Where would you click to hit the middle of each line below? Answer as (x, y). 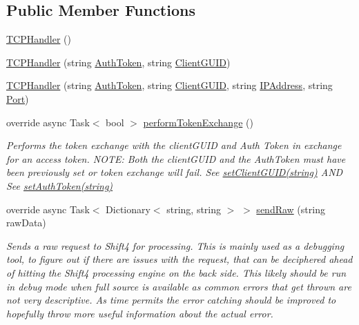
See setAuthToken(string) (60, 185)
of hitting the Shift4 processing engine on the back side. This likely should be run (176, 272)
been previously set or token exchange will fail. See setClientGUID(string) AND (175, 172)
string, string (194, 209)
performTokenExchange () (198, 122)
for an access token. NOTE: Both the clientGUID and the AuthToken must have (176, 158)
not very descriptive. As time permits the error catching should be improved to (171, 300)
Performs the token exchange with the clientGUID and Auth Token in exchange (174, 145)
